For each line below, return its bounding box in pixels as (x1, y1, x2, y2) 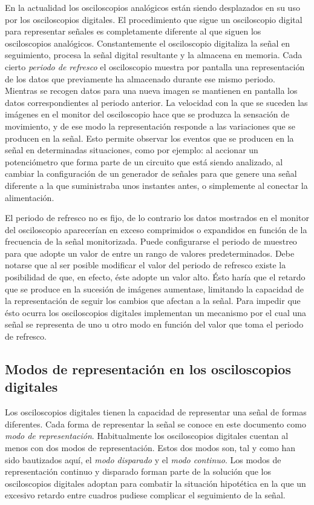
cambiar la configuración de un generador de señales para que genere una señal (5, 167, 297, 180)
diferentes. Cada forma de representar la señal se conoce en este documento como (5, 417, 306, 430)
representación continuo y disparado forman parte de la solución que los (5, 465, 271, 478)
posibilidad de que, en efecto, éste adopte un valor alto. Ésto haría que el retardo (5, 271, 306, 283)
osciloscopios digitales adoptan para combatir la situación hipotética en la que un (5, 477, 306, 489)
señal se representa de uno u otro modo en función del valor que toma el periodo (5, 318, 304, 331)
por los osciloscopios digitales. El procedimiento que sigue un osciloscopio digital (5, 13, 303, 25)
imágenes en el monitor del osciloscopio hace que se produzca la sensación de (5, 108, 290, 120)
